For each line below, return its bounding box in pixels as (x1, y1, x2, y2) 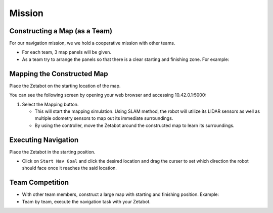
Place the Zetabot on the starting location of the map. (9, 83, 121, 89)
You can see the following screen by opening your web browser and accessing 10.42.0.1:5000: (9, 92, 207, 98)
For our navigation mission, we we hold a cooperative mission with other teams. (9, 40, 175, 46)
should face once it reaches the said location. (22, 165, 117, 171)
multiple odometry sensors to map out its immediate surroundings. (34, 115, 173, 121)
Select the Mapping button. (22, 101, 79, 107)
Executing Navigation (9, 135, 79, 144)
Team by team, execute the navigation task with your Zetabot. (22, 198, 151, 204)
